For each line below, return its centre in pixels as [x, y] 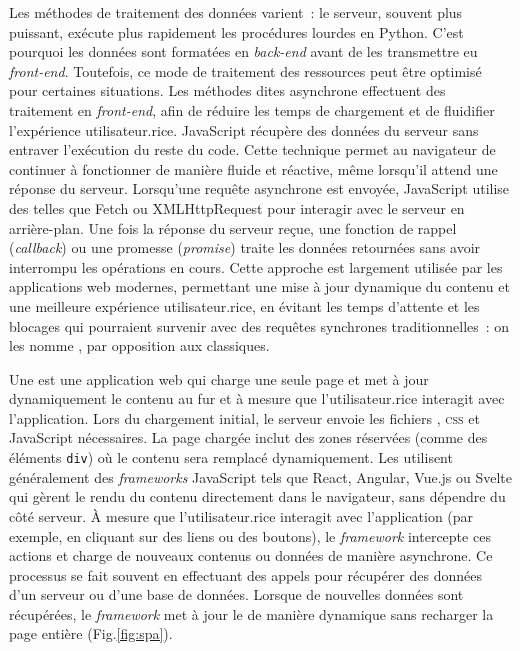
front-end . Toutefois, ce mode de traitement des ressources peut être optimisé [245, 70]
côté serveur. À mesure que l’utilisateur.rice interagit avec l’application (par [241, 515]
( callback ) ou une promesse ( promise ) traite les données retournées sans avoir [245, 247]
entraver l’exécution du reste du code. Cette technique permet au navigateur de [252, 149]
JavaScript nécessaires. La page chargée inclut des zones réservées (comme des [248, 437]
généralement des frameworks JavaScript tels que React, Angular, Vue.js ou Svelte [260, 476]
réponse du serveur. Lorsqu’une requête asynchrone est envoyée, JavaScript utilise [259, 188]
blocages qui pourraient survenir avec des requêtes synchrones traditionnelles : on [259, 325]
